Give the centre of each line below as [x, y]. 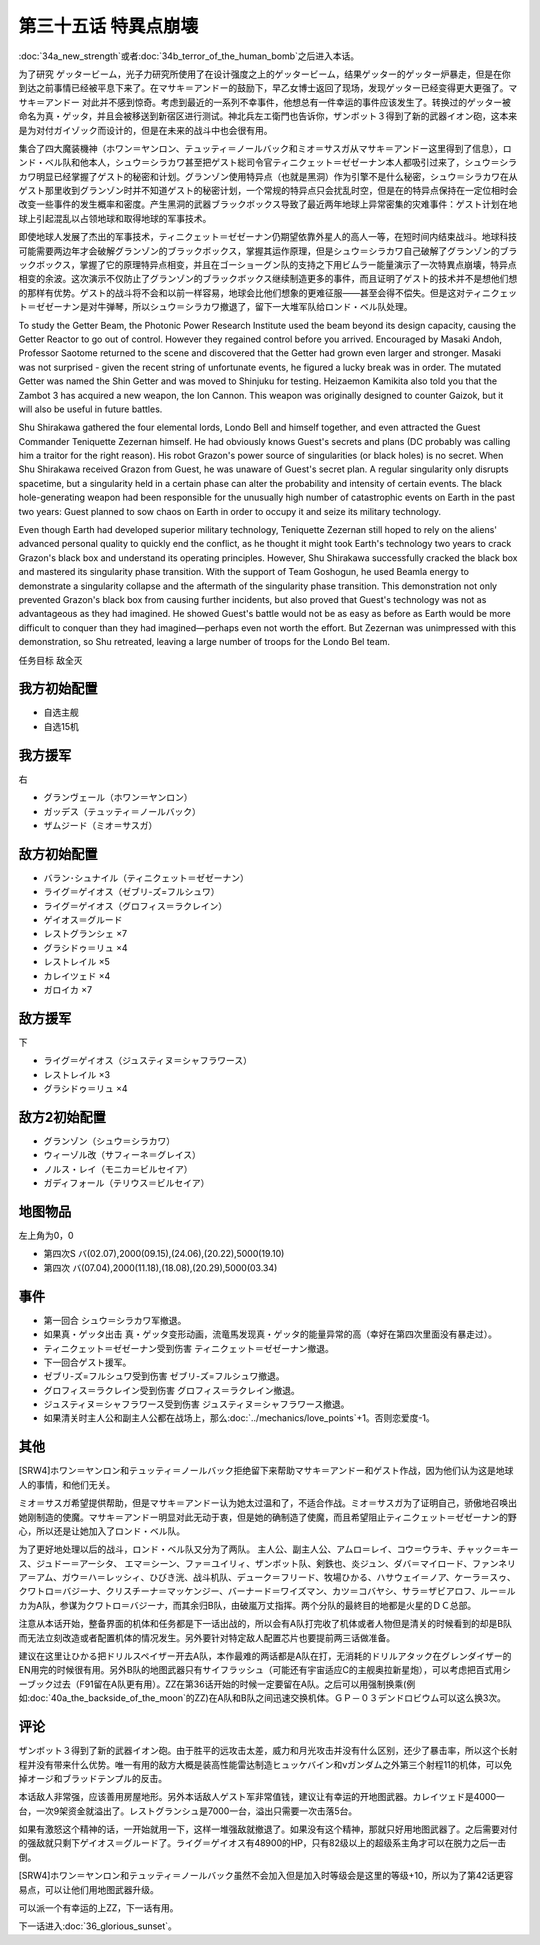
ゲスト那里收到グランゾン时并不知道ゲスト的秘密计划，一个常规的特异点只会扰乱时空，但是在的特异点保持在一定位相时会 [268, 191]
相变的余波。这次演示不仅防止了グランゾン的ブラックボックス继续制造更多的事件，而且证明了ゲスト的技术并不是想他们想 [268, 279]
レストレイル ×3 [76, 1074]
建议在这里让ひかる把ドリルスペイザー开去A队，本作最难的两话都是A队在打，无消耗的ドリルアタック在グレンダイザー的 [265, 1656]
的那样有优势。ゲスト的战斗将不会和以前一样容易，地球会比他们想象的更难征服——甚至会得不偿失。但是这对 [241, 292]
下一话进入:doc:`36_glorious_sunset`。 [97, 1926]
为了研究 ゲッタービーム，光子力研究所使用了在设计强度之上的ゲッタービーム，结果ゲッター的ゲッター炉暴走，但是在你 [265, 74]
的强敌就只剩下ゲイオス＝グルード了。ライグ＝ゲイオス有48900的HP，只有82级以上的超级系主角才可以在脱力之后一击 [262, 1843]
